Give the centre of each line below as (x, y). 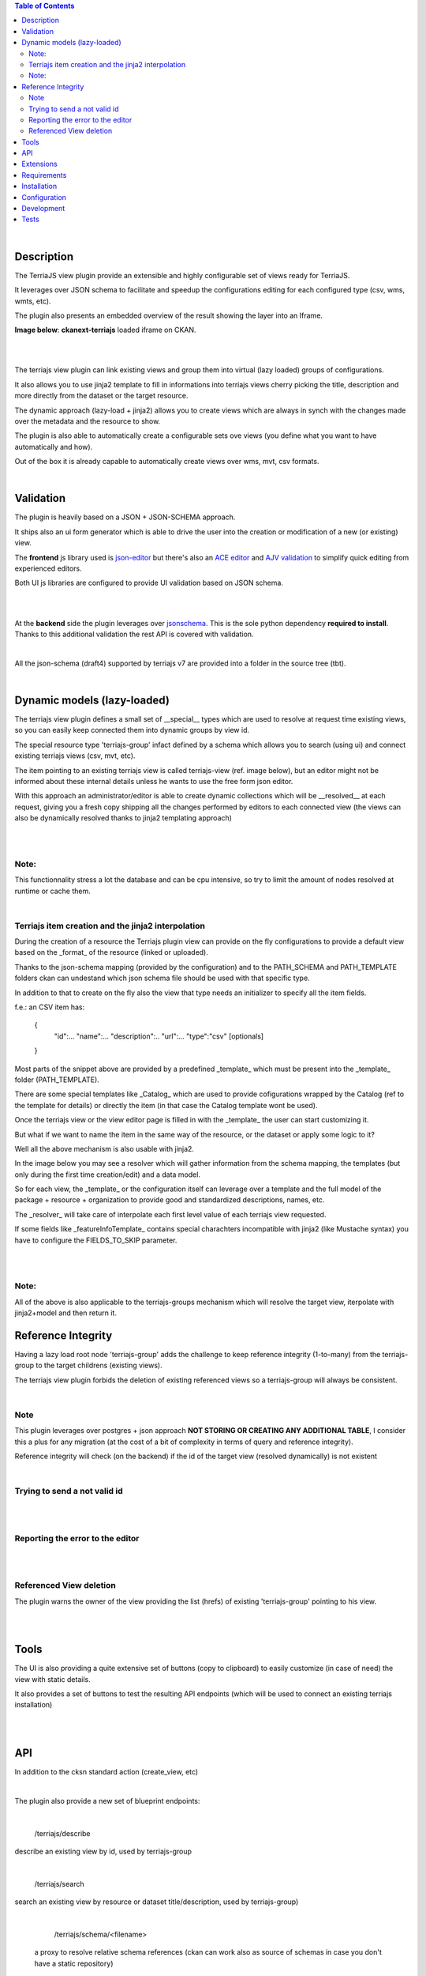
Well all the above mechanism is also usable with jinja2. (105, 1148)
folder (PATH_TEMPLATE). (57, 1080)
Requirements (44, 175)
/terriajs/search (59, 1884)
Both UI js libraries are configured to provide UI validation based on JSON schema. (149, 583)
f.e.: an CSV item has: (50, 1007)
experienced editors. (48, 568)
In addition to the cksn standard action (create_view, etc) (106, 1772)
